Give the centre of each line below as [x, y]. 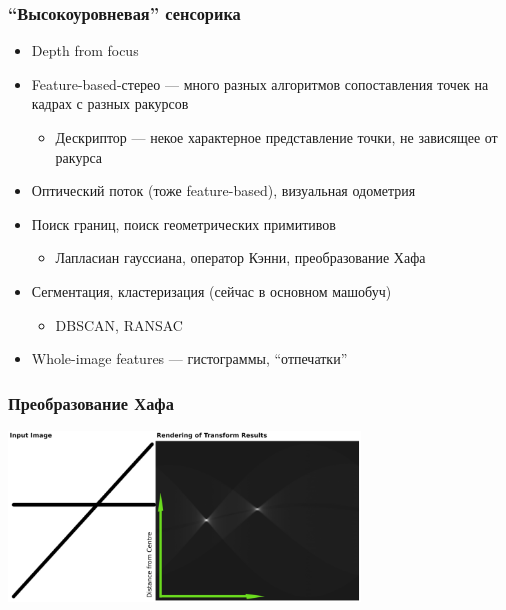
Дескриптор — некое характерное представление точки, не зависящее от [276, 137]
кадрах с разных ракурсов [110, 103]
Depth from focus [85, 50]
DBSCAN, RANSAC [119, 324]
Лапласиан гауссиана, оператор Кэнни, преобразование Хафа [240, 257]
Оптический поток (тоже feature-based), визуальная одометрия [223, 190]
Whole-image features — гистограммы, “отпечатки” [189, 358]
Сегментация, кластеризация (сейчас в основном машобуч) [211, 290]
